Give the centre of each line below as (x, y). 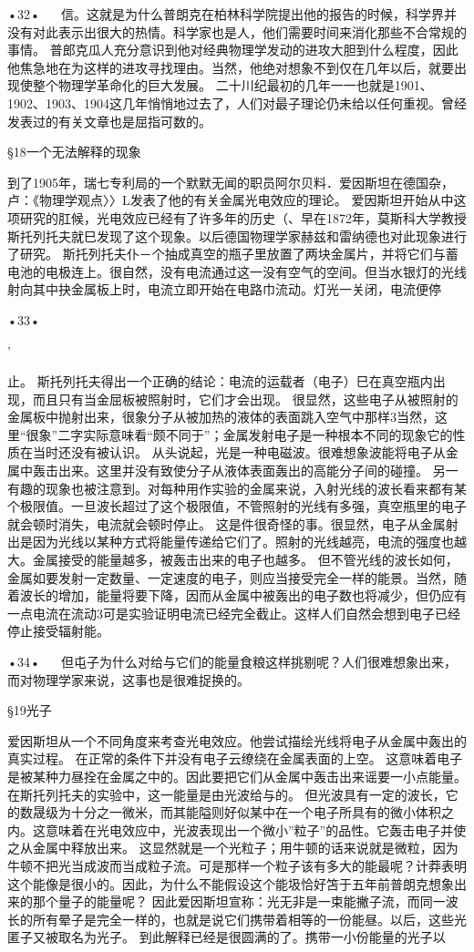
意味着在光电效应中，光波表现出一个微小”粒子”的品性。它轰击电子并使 (256, 829)
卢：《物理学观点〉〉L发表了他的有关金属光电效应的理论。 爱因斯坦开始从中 (231, 200)
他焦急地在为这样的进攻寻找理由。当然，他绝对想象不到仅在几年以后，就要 (231, 67)
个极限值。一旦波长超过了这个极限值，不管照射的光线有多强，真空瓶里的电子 (237, 506)
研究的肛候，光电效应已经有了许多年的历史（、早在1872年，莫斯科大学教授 (243, 217)
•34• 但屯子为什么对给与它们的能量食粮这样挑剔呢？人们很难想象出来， (232, 661)
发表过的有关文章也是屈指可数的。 (109, 121)
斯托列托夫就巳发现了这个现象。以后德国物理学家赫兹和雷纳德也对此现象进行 (237, 235)
